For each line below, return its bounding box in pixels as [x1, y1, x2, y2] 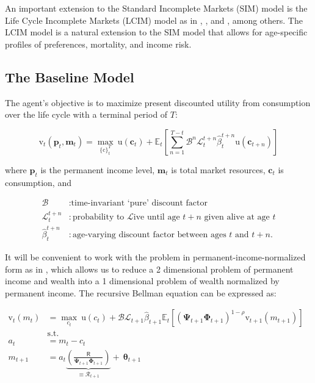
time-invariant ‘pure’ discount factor [71, 199, 208, 208]
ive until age [133, 213, 180, 222]
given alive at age [204, 213, 270, 222]
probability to [72, 213, 125, 222]
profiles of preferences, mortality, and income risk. [5, 37, 192, 50]
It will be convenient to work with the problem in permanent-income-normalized [5, 251, 306, 263]
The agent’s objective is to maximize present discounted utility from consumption [5, 96, 311, 109]
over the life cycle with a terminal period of [5, 108, 168, 121]
